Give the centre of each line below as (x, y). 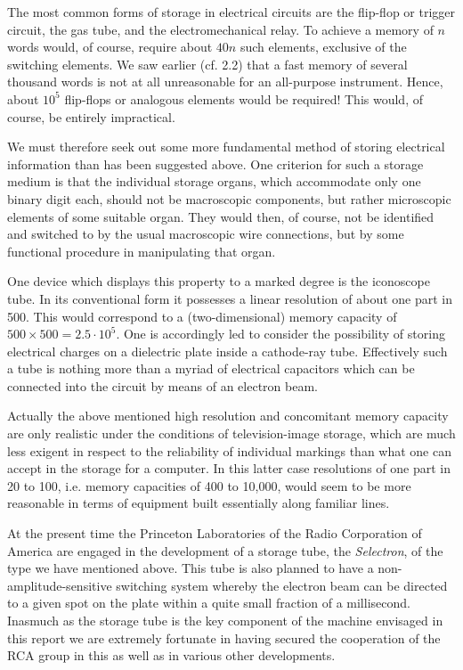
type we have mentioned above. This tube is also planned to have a (191, 568)
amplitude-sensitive (60, 585)
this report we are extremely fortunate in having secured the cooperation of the (224, 637)
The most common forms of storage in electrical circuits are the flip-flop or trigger (231, 12)
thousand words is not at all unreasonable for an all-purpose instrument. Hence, (225, 82)
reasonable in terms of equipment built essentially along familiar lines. (199, 503)
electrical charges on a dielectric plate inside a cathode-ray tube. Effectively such (227, 351)
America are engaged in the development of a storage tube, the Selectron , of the (225, 550)
